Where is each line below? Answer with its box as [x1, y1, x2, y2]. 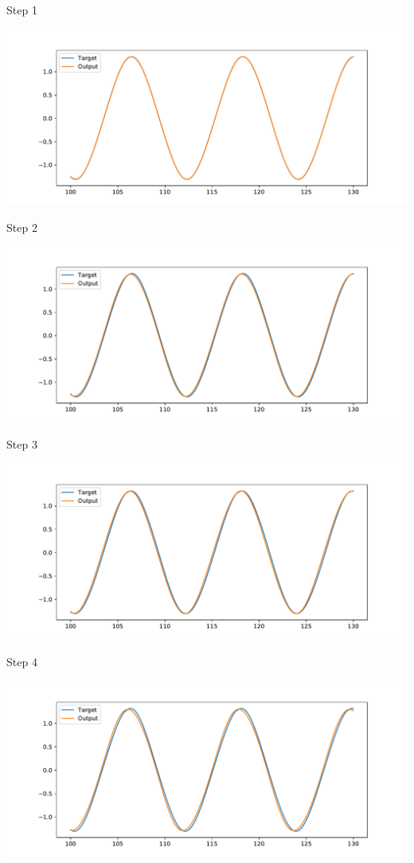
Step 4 [6, 653, 37, 670]
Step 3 [6, 436, 37, 453]
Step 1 [6, 2, 37, 18]
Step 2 [6, 218, 37, 235]
